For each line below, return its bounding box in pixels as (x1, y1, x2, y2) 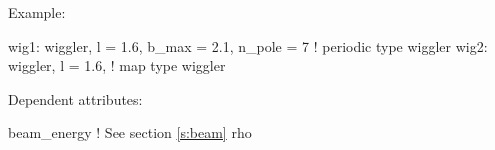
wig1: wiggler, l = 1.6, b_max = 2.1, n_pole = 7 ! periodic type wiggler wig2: (8, 35, 488, 56)
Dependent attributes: (8, 88, 143, 109)
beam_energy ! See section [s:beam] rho (8, 122, 252, 143)
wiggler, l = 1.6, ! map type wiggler (8, 55, 226, 76)
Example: (8, 2, 66, 22)
